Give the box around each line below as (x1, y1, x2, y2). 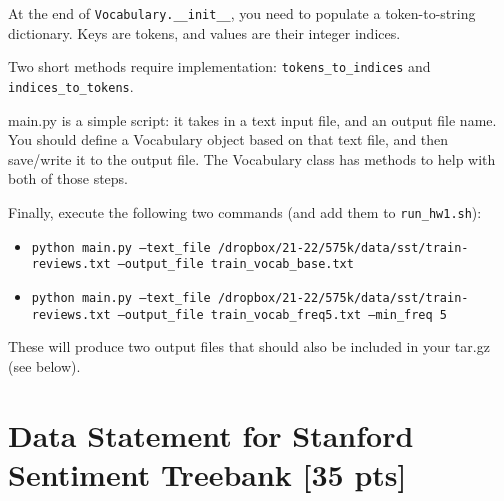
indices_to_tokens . (8, 75, 134, 96)
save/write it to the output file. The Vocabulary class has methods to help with (8, 148, 496, 169)
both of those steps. (8, 168, 129, 189)
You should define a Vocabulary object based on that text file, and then (8, 129, 449, 150)
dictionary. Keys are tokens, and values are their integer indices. (8, 22, 401, 43)
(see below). (8, 355, 81, 376)
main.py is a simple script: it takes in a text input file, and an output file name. (8, 109, 497, 130)
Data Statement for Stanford (8, 414, 414, 455)
